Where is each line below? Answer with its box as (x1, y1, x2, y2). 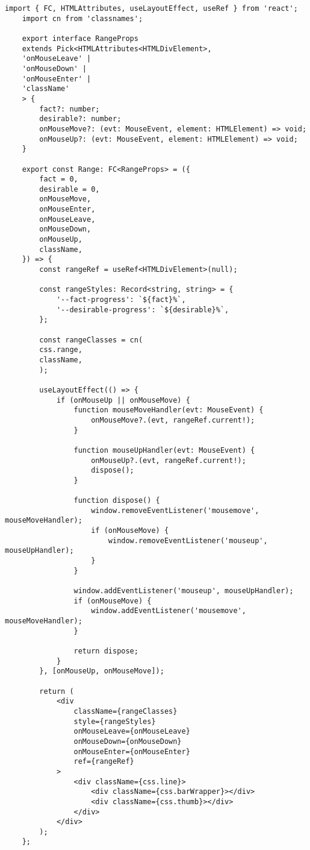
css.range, (39, 345, 82, 354)
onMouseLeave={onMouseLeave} (73, 727, 190, 736)
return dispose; (73, 647, 138, 655)
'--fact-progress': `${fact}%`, (56, 295, 186, 304)
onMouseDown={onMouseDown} (73, 737, 182, 746)
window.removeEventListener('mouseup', (108, 536, 268, 545)
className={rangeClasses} (73, 707, 178, 716)
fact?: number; (39, 104, 100, 113)
